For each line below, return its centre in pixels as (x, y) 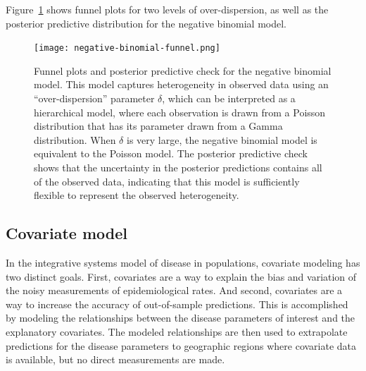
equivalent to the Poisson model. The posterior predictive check (171, 153)
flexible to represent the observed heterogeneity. (137, 195)
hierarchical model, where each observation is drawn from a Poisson (180, 112)
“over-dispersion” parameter (94, 98)
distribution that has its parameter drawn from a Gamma (158, 126)
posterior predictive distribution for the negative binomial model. (146, 23)
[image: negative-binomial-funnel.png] (127, 48)
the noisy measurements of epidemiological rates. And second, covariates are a (174, 290)
